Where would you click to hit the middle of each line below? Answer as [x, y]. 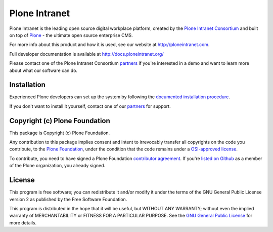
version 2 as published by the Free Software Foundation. [68, 199]
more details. [23, 222]
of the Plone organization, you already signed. [57, 166]
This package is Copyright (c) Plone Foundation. [60, 133]
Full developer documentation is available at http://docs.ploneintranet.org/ [86, 54]
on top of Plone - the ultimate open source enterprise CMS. [71, 35]
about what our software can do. [43, 70]
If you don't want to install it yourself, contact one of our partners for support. [90, 106]
